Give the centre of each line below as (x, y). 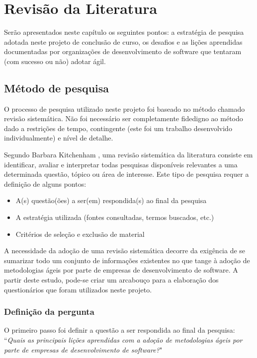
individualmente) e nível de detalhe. (59, 138)
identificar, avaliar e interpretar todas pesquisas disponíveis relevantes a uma (121, 164)
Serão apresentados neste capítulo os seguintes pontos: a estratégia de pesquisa (124, 32)
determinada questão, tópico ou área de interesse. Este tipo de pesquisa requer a (127, 174)
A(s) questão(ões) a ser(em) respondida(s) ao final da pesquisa (111, 200)
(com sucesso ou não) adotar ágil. (55, 61)
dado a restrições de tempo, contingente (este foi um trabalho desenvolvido (118, 128)
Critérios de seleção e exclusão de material (80, 234)
